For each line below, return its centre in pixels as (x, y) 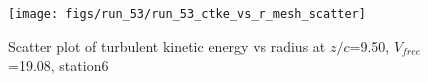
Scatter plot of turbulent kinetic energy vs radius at (167, 45)
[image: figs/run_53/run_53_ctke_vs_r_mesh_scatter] (187, 14)
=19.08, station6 (58, 65)
